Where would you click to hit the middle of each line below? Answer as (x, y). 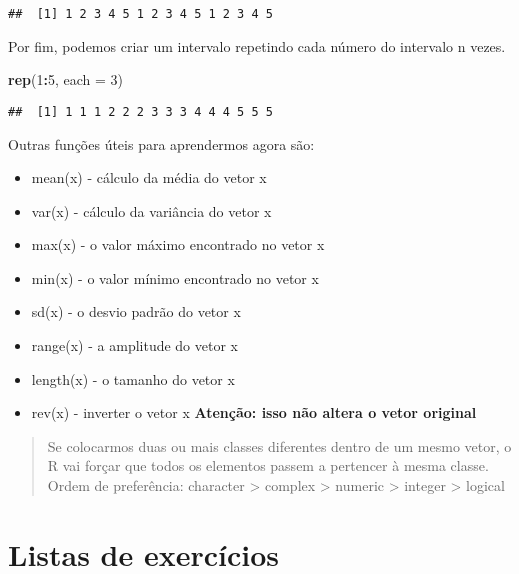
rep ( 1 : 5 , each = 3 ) (65, 79)
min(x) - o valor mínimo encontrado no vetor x (175, 277)
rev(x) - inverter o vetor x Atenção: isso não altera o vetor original (254, 412)
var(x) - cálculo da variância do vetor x (151, 210)
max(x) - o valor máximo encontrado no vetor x (178, 244)
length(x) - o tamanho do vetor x (133, 378)
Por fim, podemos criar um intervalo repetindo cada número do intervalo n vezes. (257, 45)
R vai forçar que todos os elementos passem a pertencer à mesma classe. (268, 465)
